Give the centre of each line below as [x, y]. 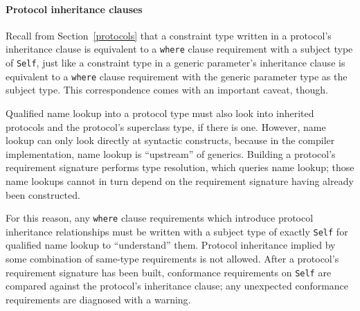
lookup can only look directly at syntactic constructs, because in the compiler [170, 140]
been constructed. [43, 194]
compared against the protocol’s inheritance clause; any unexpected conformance [177, 286]
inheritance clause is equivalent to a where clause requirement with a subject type [179, 49]
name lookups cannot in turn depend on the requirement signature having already [180, 180]
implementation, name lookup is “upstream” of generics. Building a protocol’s [171, 153]
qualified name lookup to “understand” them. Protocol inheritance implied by [171, 245]
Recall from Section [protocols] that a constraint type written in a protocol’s [169, 35]
